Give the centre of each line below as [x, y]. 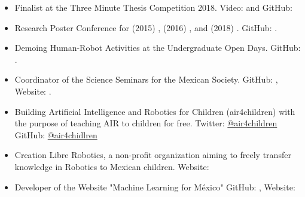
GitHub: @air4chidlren [56, 134]
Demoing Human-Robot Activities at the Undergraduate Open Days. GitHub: [158, 48]
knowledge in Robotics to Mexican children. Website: [112, 166]
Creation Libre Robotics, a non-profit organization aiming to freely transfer [153, 155]
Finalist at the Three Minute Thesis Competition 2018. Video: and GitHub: [153, 7]
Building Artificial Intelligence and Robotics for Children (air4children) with [155, 111]
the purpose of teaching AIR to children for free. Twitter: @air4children [146, 123]
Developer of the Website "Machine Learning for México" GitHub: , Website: [155, 187]
